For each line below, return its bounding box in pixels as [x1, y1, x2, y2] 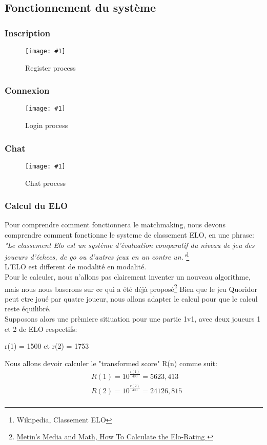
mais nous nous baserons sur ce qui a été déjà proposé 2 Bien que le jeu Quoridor [5, 282, 257, 294]
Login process [25, 120, 68, 131]
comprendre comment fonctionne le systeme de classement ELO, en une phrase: [5, 229, 254, 240]
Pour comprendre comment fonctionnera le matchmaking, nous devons [5, 219, 226, 230]
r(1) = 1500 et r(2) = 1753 [5, 341, 89, 351]
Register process [25, 62, 76, 73]
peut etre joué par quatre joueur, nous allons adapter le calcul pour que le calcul [5, 293, 258, 304]
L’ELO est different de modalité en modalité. [5, 261, 147, 272]
